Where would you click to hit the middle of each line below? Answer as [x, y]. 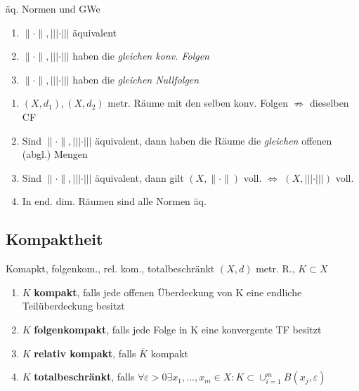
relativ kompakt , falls [85, 353]
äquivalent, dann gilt [139, 177]
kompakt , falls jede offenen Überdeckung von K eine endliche [168, 292]
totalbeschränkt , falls [84, 377]
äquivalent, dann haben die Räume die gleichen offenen [214, 140]
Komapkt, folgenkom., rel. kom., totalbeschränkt [110, 269]
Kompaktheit [54, 239]
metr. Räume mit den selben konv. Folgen [198, 103]
